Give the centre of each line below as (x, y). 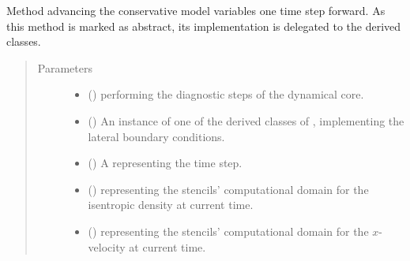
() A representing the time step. (165, 163)
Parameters (65, 67)
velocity (107, 246)
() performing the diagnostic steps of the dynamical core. (226, 94)
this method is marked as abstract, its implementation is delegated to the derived (204, 26)
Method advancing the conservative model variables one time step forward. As (196, 10)
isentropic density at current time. (171, 205)
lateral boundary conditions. (156, 136)
